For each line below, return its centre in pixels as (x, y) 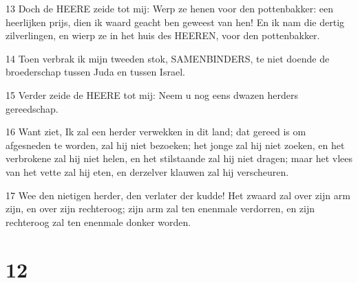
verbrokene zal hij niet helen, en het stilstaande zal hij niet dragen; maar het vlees (179, 158)
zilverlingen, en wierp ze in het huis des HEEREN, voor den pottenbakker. (163, 35)
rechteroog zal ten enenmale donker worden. (98, 222)
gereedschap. (32, 108)
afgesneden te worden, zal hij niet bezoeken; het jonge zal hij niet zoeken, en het (175, 145)
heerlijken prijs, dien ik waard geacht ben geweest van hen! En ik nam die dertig (175, 22)
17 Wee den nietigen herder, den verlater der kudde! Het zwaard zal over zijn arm (178, 195)
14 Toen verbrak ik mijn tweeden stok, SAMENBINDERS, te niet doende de (168, 58)
